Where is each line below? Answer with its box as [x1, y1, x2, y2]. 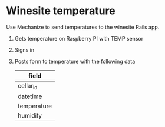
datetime [17, 92, 42, 101]
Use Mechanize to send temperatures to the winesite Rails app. [6, 24, 160, 31]
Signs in [14, 46, 35, 54]
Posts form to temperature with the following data [14, 58, 136, 65]
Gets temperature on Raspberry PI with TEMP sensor [14, 35, 143, 42]
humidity [17, 112, 42, 120]
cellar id [17, 81, 38, 91]
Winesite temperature [6, 4, 116, 18]
